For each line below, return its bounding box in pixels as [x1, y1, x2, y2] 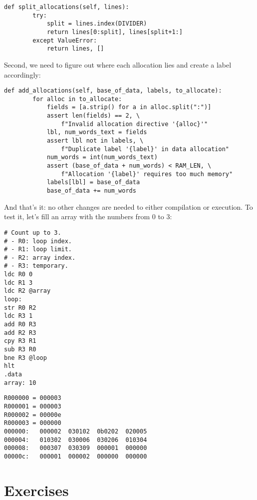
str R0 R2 [4, 304, 36, 311]
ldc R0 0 [4, 271, 33, 278]
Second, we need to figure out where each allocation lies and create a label [4, 59, 232, 70]
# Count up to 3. [4, 229, 61, 236]
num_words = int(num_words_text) [46, 154, 158, 161]
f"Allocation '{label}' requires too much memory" [61, 170, 233, 178]
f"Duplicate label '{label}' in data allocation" [61, 145, 230, 153]
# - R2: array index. [4, 254, 76, 261]
